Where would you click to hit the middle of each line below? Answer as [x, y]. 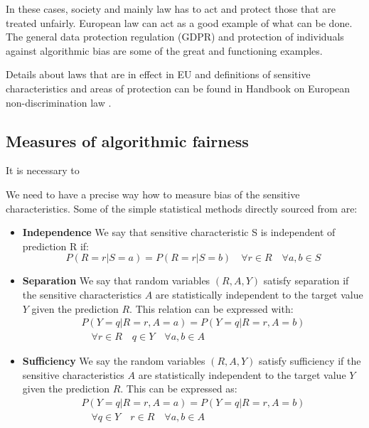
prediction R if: [55, 246]
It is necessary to [43, 170]
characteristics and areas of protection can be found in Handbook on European [178, 88]
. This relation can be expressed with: [212, 308]
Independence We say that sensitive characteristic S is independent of [179, 232]
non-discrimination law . [59, 102]
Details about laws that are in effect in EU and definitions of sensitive [158, 74]
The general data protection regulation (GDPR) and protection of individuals [175, 37]
